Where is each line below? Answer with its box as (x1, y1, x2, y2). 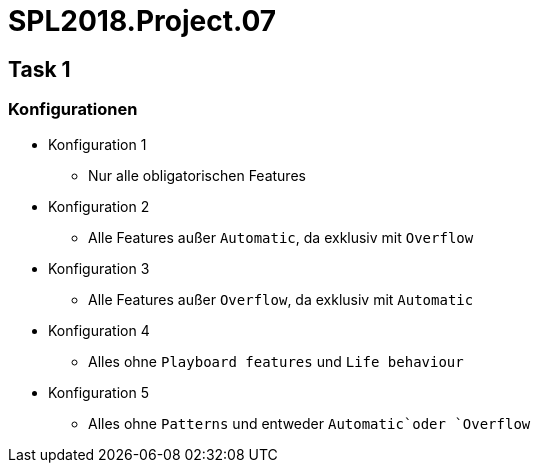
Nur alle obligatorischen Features (88, 166, 306, 184)
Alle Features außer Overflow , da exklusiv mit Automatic (88, 290, 474, 308)
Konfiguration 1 (48, 135, 147, 153)
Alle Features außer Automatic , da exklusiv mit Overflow (88, 228, 474, 246)
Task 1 (8, 56, 71, 82)
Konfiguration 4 (48, 321, 150, 339)
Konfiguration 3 (48, 259, 150, 277)
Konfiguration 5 (48, 383, 149, 401)
